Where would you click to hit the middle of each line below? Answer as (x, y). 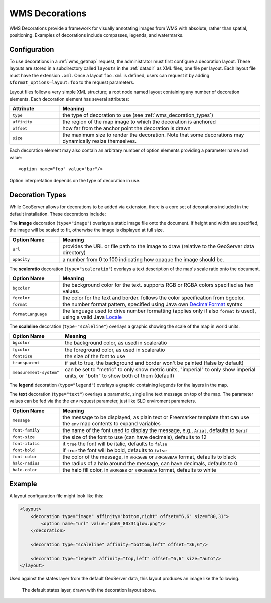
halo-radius (26, 463)
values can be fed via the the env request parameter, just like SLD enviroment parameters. (103, 401)
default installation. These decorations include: (58, 214)
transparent (26, 363)
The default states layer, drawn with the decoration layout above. (89, 590)
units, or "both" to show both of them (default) (119, 376)
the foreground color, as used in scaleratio (115, 350)
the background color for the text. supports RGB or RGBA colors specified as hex (158, 285)
